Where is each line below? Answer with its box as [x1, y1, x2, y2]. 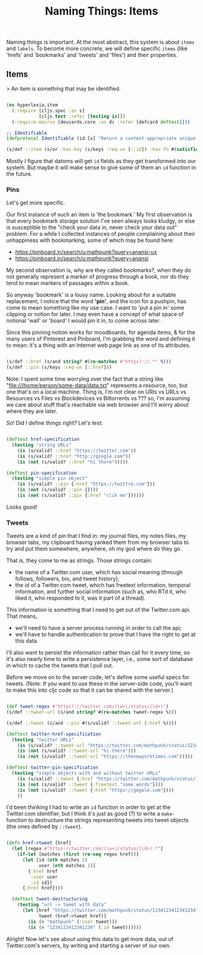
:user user [30, 874, 59, 880]
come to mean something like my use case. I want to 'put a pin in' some [6, 304, 184, 312]
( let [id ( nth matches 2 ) [22, 857, 88, 863]
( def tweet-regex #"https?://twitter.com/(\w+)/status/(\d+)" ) [6, 703, 169, 710]
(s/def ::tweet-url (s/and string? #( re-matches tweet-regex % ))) [6, 709, 177, 715]
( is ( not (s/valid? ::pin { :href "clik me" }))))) [17, 492, 145, 498]
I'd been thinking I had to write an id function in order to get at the [6, 803, 171, 811]
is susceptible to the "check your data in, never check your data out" [6, 224, 177, 231]
